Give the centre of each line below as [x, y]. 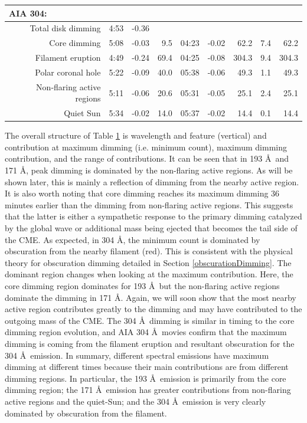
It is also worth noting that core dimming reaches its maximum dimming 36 [142, 193]
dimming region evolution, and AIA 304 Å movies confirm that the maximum [146, 332]
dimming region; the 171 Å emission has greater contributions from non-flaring [148, 390]
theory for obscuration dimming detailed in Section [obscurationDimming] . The [148, 262]
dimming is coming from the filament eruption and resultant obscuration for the [150, 343]
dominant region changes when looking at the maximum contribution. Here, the [149, 274]
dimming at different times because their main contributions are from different [147, 367]
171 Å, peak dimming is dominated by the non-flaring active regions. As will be [149, 170]
